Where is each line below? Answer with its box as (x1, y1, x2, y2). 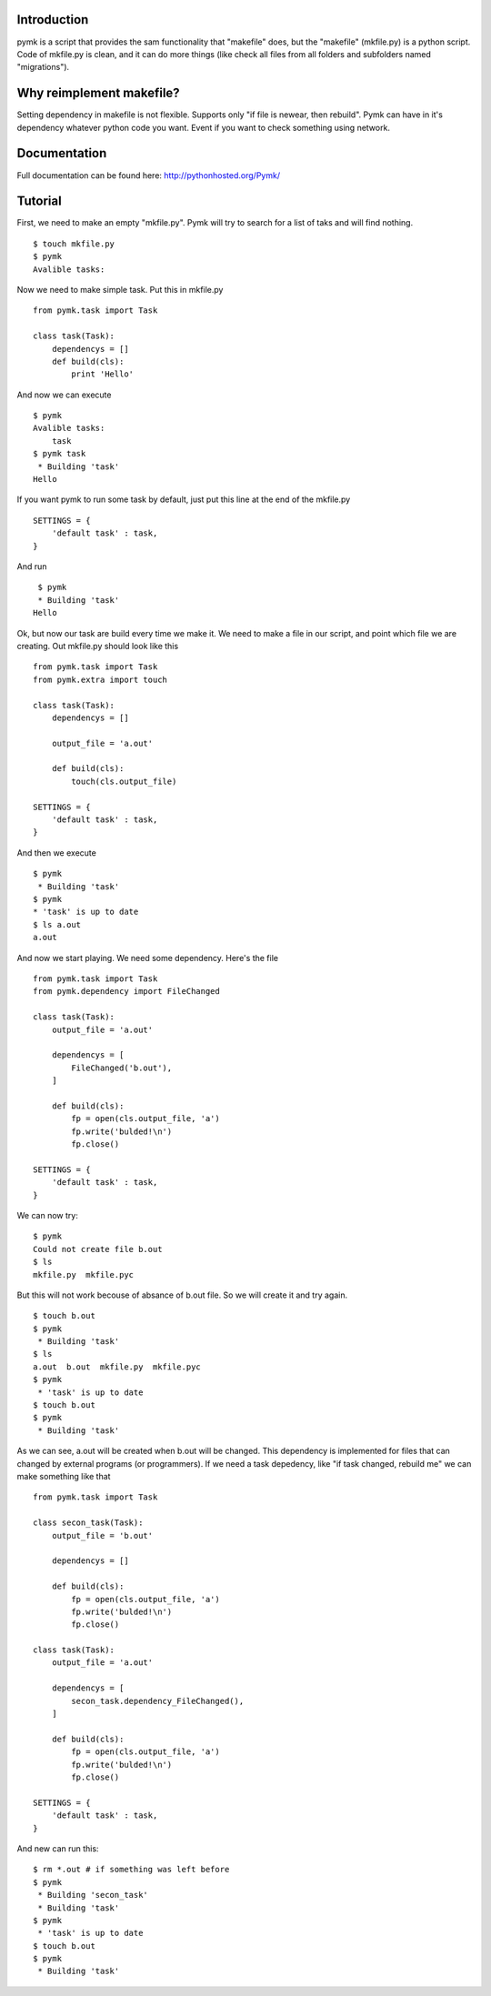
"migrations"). (16, 62, 70, 73)
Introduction (16, 12, 89, 27)
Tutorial (16, 194, 63, 209)
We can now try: (16, 1209, 79, 1220)
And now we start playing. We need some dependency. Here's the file (16, 952, 279, 963)
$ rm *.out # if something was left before (33, 1864, 230, 1875)
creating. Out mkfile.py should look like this (16, 640, 179, 651)
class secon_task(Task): (33, 1518, 144, 1528)
